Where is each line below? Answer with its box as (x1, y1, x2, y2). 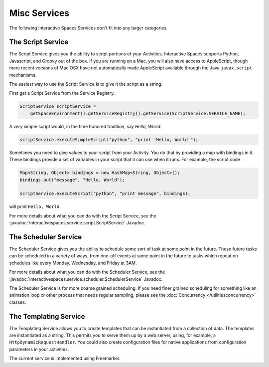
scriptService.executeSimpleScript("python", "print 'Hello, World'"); (19, 137, 199, 142)
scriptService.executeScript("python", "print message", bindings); (19, 191, 191, 196)
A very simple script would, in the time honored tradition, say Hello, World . (9, 123, 162, 129)
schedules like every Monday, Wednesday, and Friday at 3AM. (9, 260, 137, 266)
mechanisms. (9, 72, 37, 78)
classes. (9, 299, 26, 305)
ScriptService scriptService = (19, 104, 97, 109)
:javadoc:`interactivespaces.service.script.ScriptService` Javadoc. (9, 220, 145, 226)
